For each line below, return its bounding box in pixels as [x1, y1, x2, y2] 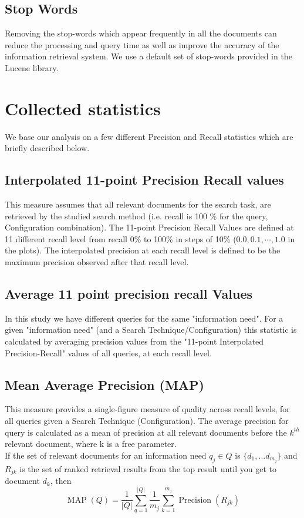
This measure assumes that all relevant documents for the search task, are [5, 198, 271, 210]
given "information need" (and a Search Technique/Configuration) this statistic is [5, 323, 297, 336]
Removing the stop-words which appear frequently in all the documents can [5, 27, 277, 39]
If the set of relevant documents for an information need [5, 449, 207, 461]
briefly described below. [5, 142, 90, 154]
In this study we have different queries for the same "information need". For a [5, 312, 283, 324]
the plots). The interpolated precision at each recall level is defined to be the [5, 244, 281, 256]
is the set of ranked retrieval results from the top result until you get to [19, 462, 276, 474]
